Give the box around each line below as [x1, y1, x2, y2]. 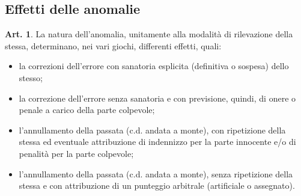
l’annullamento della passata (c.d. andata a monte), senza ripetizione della [19, 167, 293, 180]
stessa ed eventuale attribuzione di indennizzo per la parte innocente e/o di [19, 135, 296, 148]
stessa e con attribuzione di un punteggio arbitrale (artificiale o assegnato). [19, 179, 295, 192]
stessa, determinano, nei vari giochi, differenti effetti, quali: [5, 39, 222, 52]
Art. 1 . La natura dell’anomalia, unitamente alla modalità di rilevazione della [5, 28, 293, 40]
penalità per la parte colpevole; [19, 147, 134, 159]
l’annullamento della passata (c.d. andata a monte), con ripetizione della [19, 123, 286, 136]
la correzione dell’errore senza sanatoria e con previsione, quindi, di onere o [19, 91, 296, 104]
